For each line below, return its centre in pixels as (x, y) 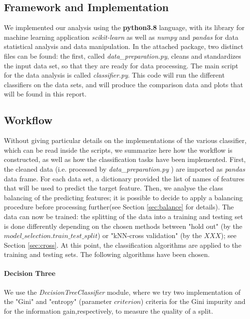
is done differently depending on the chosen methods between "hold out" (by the (123, 226)
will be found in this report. (45, 94)
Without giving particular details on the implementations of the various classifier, (125, 140)
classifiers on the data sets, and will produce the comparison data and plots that (124, 84)
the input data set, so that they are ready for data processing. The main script (121, 65)
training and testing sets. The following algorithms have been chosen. (107, 254)
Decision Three (30, 273)
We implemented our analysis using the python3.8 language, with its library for (124, 27)
